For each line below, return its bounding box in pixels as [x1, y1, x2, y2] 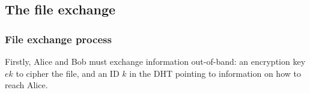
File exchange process [5, 31, 112, 46]
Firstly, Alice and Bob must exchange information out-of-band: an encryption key [5, 55, 306, 67]
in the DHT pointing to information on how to [129, 67, 301, 79]
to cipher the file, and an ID [16, 67, 120, 79]
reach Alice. [5, 79, 48, 91]
